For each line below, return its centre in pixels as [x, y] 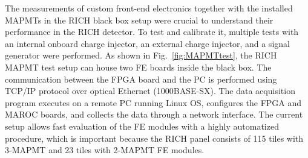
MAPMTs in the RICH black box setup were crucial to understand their [139, 20]
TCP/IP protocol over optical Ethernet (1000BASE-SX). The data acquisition [150, 91]
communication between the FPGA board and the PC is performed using [141, 79]
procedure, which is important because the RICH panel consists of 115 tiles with [154, 138]
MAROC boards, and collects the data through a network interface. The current [154, 114]
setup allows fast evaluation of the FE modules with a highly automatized [142, 126]
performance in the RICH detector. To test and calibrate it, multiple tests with [152, 32]
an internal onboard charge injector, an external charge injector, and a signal [147, 43]
